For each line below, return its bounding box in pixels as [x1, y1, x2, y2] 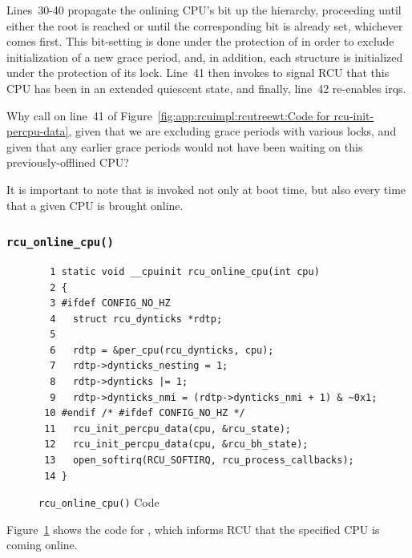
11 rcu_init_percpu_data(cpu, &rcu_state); [44, 423, 291, 435]
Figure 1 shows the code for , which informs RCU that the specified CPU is [6, 520, 380, 537]
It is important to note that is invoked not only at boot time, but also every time [6, 180, 406, 197]
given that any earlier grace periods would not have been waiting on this [6, 138, 363, 155]
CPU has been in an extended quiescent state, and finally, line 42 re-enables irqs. [6, 79, 406, 96]
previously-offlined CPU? [6, 154, 129, 171]
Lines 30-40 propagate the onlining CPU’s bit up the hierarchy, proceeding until [6, 2, 402, 18]
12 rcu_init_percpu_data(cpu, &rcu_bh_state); [44, 439, 309, 451]
